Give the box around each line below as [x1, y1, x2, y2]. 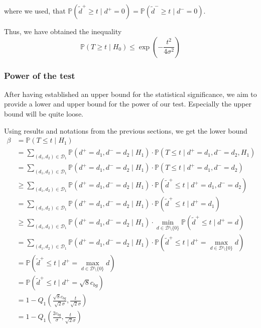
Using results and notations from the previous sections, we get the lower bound [4, 125, 247, 136]
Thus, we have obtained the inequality [4, 26, 122, 36]
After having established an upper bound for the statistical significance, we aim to [4, 88, 257, 99]
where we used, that [4, 6, 66, 16]
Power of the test [4, 69, 75, 81]
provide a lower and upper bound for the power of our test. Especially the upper [4, 98, 252, 109]
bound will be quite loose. [4, 108, 83, 119]
